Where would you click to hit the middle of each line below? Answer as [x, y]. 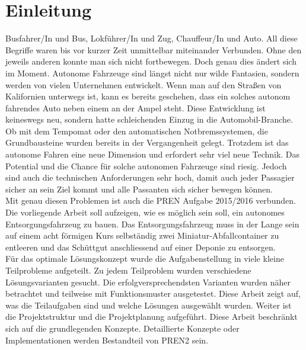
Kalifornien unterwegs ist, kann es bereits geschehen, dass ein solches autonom [148, 96]
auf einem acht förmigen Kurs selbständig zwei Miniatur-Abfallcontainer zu [142, 235]
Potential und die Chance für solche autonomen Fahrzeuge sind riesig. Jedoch [146, 166]
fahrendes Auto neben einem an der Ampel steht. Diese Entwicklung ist [136, 107]
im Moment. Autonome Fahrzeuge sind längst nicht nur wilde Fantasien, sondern [152, 73]
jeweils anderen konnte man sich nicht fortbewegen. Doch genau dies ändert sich [151, 61]
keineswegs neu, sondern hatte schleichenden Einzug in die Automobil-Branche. [149, 119]
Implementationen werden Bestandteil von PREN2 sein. [107, 340]
